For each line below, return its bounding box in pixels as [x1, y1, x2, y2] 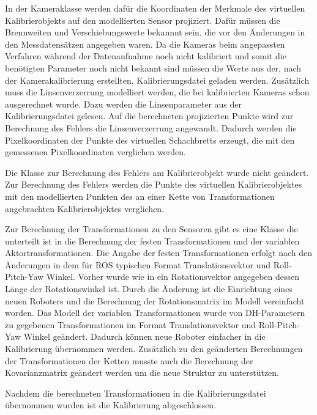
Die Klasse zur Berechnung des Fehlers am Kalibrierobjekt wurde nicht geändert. [5, 166, 309, 178]
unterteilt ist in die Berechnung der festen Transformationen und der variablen [5, 234, 300, 247]
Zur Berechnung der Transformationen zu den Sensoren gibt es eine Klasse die [5, 222, 298, 235]
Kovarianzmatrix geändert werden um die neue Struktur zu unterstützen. [5, 366, 279, 379]
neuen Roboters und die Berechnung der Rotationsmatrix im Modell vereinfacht [5, 294, 305, 307]
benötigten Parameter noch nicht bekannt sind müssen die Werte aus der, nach [5, 61, 302, 74]
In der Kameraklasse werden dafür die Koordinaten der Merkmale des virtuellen [5, 2, 305, 14]
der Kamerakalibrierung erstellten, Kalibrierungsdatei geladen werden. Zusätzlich [5, 73, 310, 86]
